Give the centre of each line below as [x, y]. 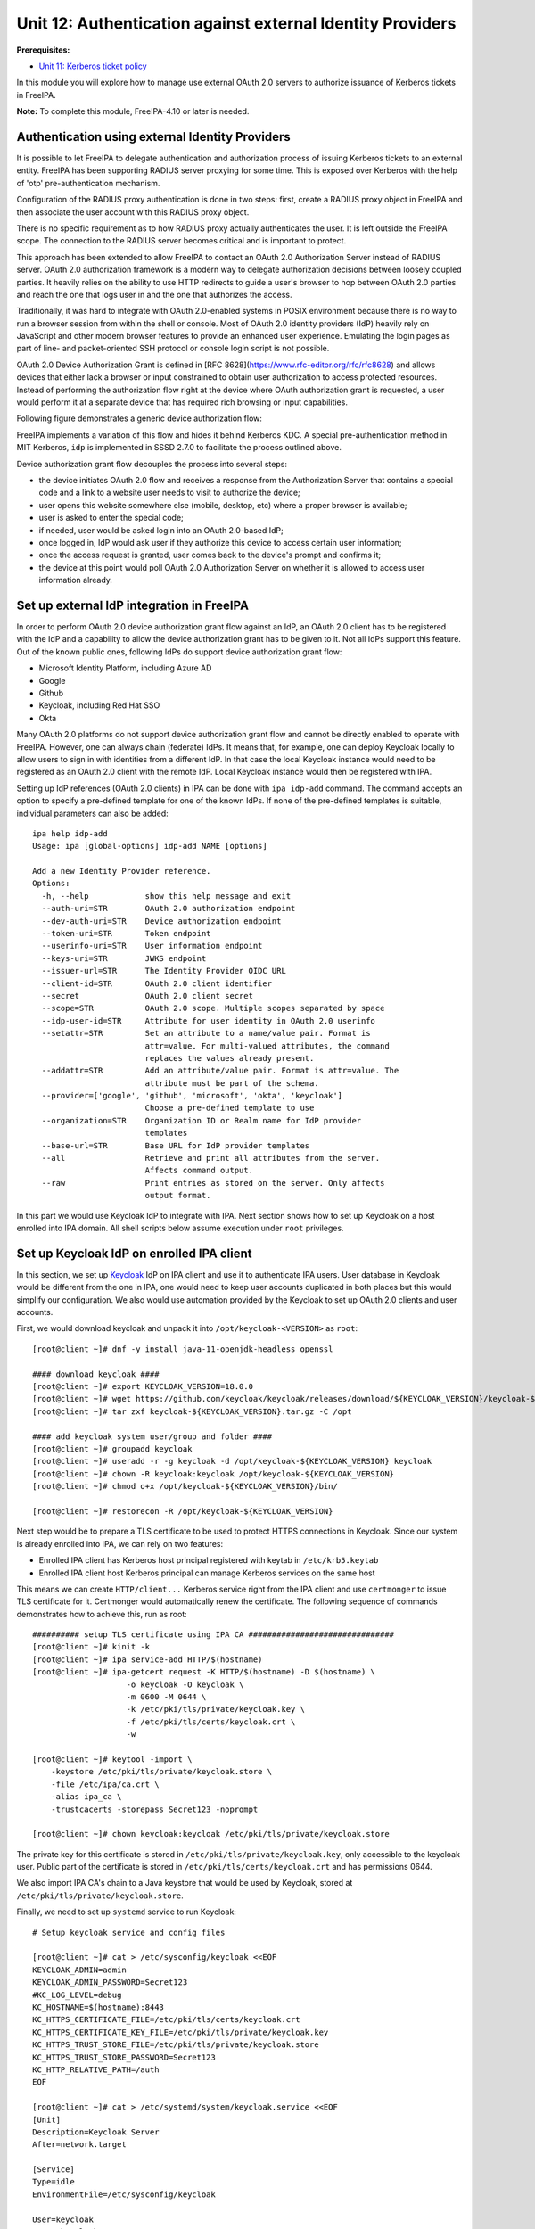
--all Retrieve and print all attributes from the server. [211, 1158]
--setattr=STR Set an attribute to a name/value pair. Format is [206, 1033]
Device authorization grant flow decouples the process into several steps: [152, 464]
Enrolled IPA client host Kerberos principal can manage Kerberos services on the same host [207, 1573]
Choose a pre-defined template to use [230, 1108]
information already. [76, 580]
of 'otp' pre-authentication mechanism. [88, 183]
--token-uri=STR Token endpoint [126, 934]
